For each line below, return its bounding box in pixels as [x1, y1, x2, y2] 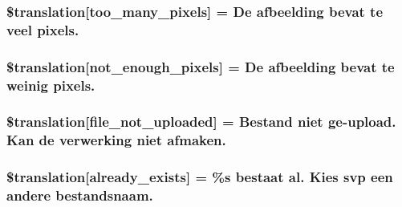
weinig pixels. [6, 75, 95, 95]
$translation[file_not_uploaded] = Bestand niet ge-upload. [6, 112, 396, 132]
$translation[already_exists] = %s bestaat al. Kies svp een [6, 167, 393, 187]
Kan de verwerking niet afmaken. [6, 130, 226, 150]
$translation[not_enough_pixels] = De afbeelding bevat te [6, 56, 395, 76]
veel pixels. [6, 19, 79, 39]
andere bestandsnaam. [6, 185, 153, 205]
